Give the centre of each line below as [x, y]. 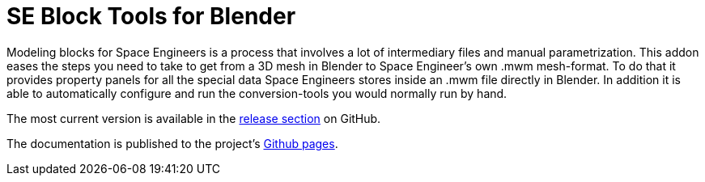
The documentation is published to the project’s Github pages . [172, 143]
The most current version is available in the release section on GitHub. [194, 118]
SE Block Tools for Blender [151, 16]
